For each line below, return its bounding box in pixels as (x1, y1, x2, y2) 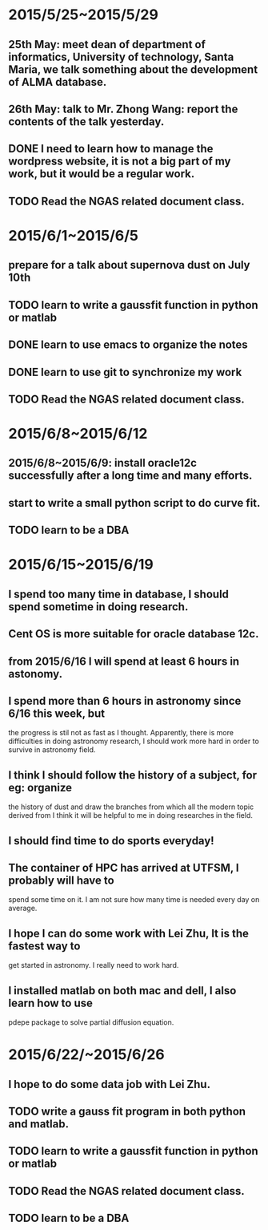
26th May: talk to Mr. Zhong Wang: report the (8, 102, 238, 115)
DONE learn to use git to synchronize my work (8, 365, 242, 378)
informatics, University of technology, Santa (8, 50, 234, 63)
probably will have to (8, 874, 114, 888)
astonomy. (8, 667, 62, 681)
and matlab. (8, 1117, 70, 1131)
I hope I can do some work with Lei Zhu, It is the (8, 926, 250, 940)
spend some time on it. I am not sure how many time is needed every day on (8, 895, 260, 904)
